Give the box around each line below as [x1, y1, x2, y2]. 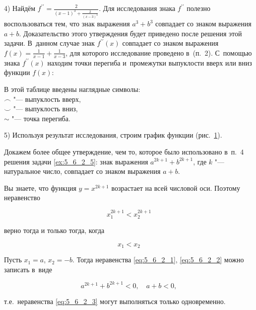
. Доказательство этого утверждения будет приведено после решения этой [19, 28, 242, 38]
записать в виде [4, 264, 52, 274]
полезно [187, 3, 210, 13]
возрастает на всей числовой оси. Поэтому [111, 182, 240, 193]
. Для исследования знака [99, 3, 176, 13]
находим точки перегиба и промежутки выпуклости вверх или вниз [47, 57, 252, 68]
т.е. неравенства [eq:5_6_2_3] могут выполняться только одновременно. [4, 296, 226, 306]
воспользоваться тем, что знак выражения [4, 18, 130, 29]
